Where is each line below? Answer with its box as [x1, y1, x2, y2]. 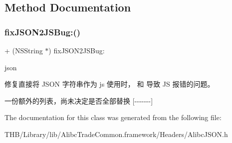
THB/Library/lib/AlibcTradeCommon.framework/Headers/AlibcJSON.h [4, 129, 228, 139]
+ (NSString [4, 45, 43, 55]
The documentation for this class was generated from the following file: [4, 112, 222, 123]
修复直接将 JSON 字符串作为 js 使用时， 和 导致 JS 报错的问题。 [4, 79, 215, 89]
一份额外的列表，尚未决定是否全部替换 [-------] [4, 95, 153, 106]
